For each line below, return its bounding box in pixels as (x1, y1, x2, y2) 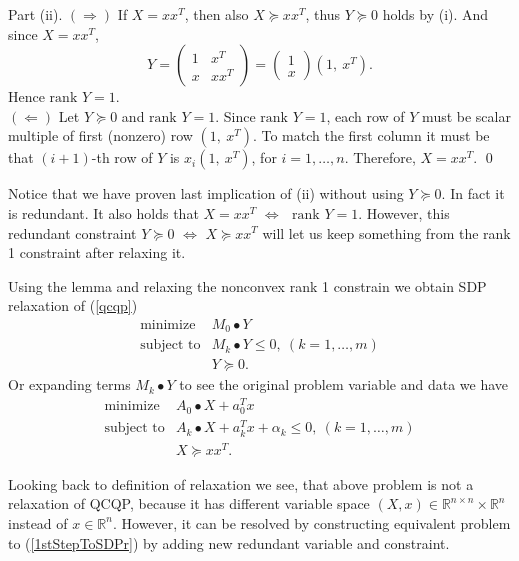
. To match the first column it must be (252, 125, 490, 146)
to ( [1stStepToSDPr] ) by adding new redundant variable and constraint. (8, 532, 450, 553)
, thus (305, 4, 341, 24)
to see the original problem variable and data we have (179, 374, 509, 395)
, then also (184, 4, 249, 24)
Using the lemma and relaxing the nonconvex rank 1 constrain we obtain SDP (8, 275, 487, 296)
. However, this (358, 202, 450, 223)
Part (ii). (8, 4, 63, 24)
